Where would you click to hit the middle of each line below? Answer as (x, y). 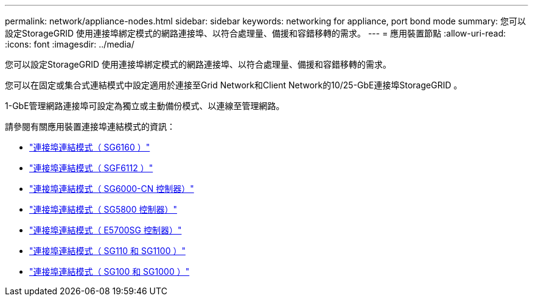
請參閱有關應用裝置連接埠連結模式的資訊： (90, 126)
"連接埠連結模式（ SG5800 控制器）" (103, 209)
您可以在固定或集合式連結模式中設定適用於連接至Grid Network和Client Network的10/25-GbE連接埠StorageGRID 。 (234, 85)
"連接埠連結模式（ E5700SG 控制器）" (106, 230)
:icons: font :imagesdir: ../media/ (70, 44)
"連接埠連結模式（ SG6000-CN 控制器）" (112, 189)
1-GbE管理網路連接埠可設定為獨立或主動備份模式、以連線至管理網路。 (145, 106)
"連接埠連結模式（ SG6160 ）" (90, 147)
